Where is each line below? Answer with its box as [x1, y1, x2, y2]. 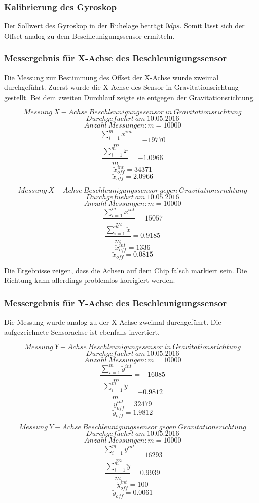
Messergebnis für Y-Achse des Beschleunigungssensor [4, 296, 227, 309]
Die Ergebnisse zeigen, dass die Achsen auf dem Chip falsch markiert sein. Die [4, 265, 247, 275]
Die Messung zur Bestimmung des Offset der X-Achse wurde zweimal [4, 72, 219, 82]
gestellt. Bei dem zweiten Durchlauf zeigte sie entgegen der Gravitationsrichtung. [4, 91, 255, 102]
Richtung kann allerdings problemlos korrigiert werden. [4, 275, 175, 286]
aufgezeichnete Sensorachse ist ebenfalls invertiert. [4, 326, 160, 337]
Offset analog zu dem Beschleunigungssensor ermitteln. [4, 30, 175, 41]
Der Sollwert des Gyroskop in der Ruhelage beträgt [4, 20, 163, 31]
